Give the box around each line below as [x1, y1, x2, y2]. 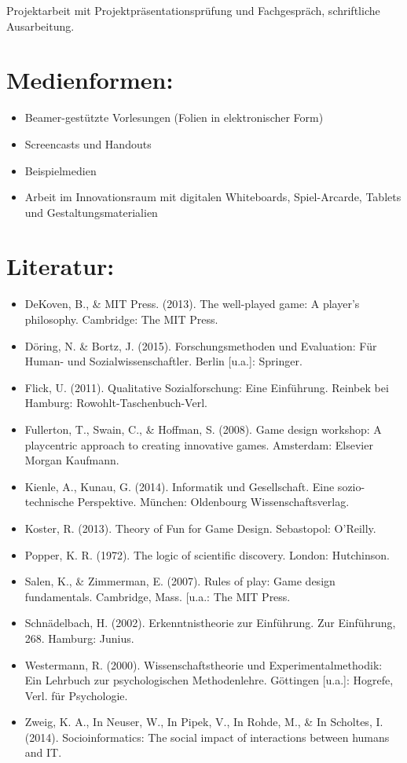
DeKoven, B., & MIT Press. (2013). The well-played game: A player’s [24, 295, 360, 312]
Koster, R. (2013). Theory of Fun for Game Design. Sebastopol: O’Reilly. [24, 519, 376, 536]
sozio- [337, 478, 365, 494]
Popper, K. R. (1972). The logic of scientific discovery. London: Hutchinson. [24, 546, 390, 563]
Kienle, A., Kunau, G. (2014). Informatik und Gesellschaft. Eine [24, 478, 335, 494]
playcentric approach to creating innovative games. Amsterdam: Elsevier [24, 436, 373, 453]
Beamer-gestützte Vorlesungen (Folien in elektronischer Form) [24, 109, 324, 126]
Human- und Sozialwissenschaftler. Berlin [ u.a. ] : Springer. [24, 353, 302, 369]
